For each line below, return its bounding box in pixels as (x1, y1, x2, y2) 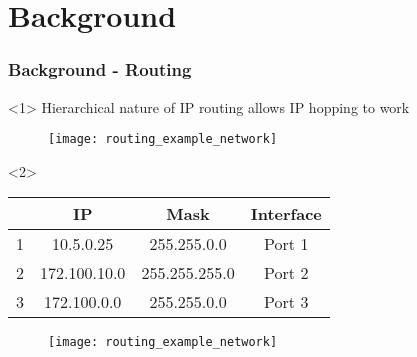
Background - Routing (8, 57, 192, 82)
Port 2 (264, 261, 309, 285)
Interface (250, 202, 322, 226)
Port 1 (264, 232, 309, 256)
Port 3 (264, 290, 309, 314)
